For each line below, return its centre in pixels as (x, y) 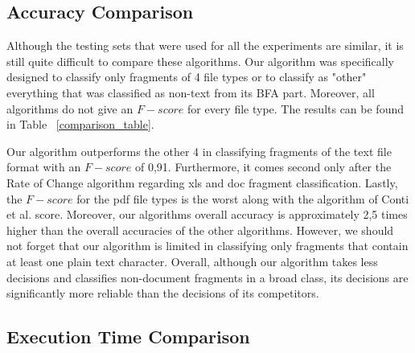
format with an (44, 167)
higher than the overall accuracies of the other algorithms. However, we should (200, 230)
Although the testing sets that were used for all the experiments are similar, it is (205, 45)
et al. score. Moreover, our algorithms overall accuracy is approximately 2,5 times (207, 214)
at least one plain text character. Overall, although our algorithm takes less (192, 261)
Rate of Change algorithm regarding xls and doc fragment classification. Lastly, (202, 182)
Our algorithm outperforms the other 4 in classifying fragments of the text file (199, 151)
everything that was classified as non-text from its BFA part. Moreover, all (191, 92)
